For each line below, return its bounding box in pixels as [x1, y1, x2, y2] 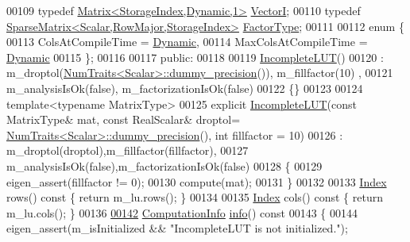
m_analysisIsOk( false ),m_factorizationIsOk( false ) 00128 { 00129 [6, 157, 323, 174]
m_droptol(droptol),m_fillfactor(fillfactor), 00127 [6, 142, 249, 159]
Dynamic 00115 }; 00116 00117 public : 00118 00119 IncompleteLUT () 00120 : [6, 48, 384, 65]
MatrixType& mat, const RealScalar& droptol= [6, 111, 241, 128]
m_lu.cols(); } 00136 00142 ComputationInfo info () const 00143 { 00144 [6, 204, 358, 221]
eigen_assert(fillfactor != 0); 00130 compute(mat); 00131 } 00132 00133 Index [6, 173, 387, 190]
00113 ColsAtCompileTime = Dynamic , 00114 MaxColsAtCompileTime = [6, 33, 368, 50]
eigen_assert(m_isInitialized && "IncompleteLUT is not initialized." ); [6, 220, 348, 236]
